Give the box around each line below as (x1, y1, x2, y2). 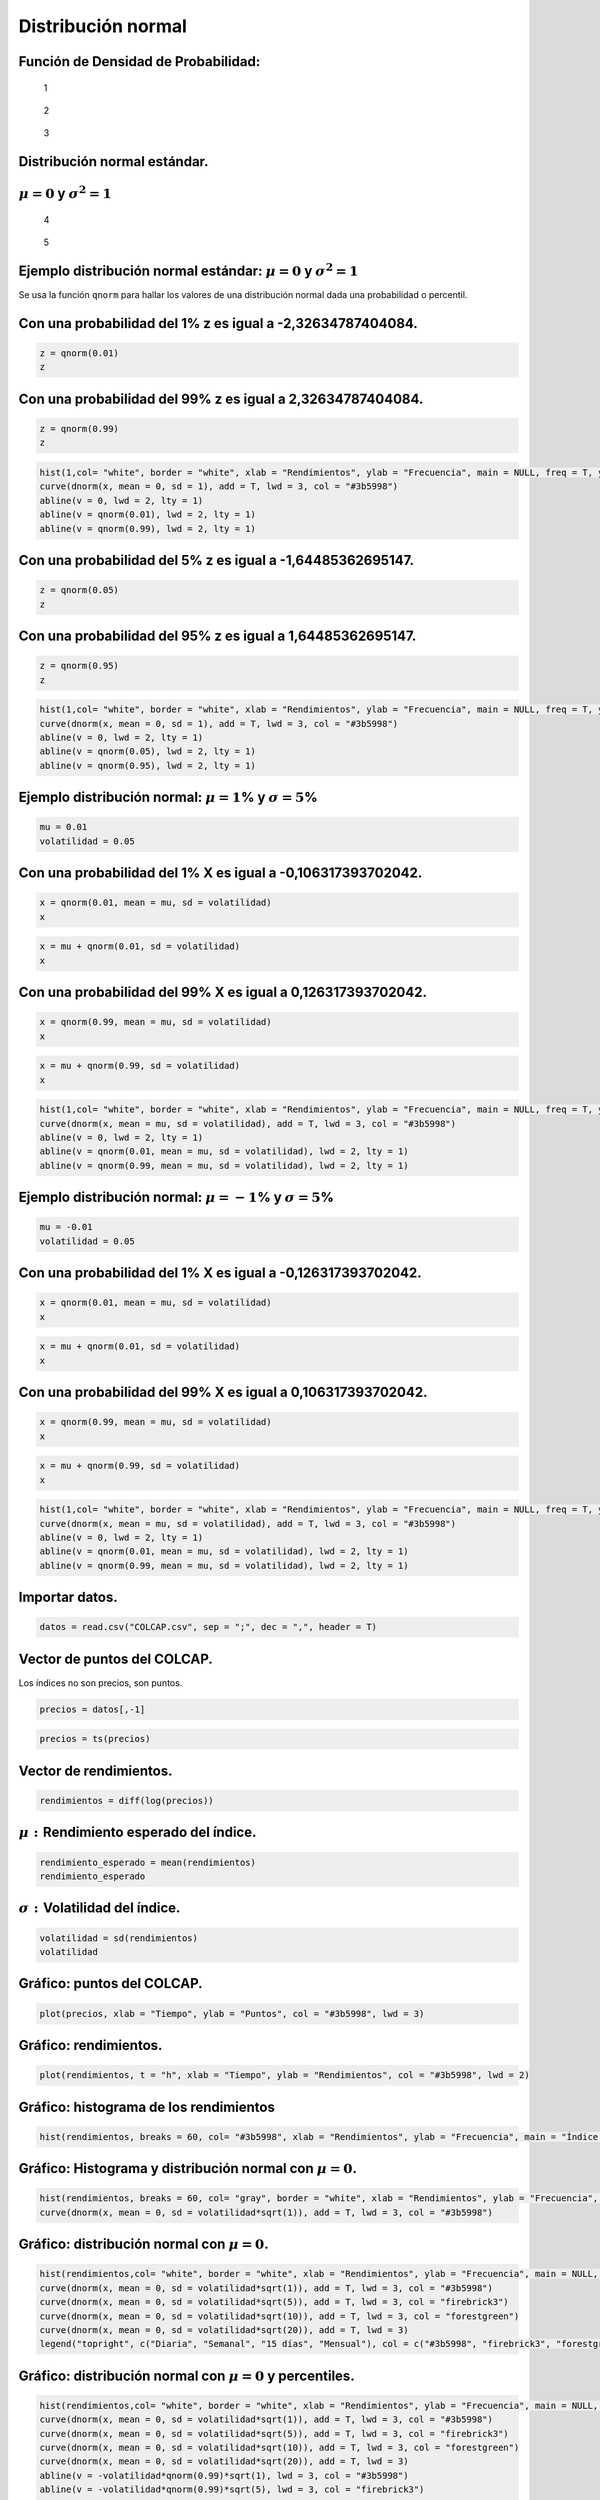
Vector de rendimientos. (18, 1762, 174, 1779)
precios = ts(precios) (39, 1733, 151, 1745)
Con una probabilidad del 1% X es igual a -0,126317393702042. (18, 1265, 422, 1282)
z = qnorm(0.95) (39, 660, 120, 672)
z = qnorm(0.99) (39, 423, 120, 435)
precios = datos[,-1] (39, 1703, 146, 1715)
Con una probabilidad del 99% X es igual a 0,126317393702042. (18, 984, 427, 1001)
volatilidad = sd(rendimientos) (39, 1932, 199, 1944)
